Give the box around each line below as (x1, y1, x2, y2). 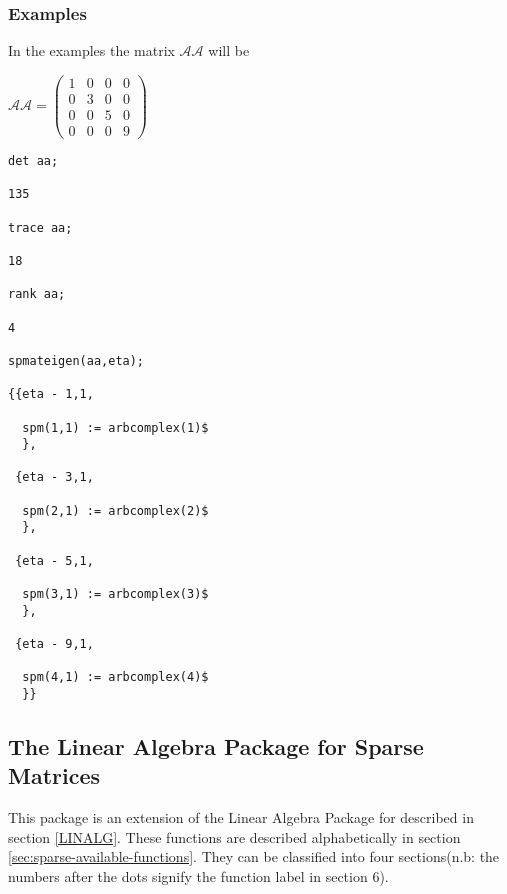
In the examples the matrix (8, 40, 175, 61)
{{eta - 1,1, (8, 387, 94, 402)
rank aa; (8, 287, 66, 302)
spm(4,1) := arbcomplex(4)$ (22, 670, 209, 685)
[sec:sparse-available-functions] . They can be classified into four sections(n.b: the (8, 846, 500, 867)
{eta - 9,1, (15, 637, 94, 652)
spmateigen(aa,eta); (8, 353, 145, 368)
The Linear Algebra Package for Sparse (8, 731, 424, 762)
